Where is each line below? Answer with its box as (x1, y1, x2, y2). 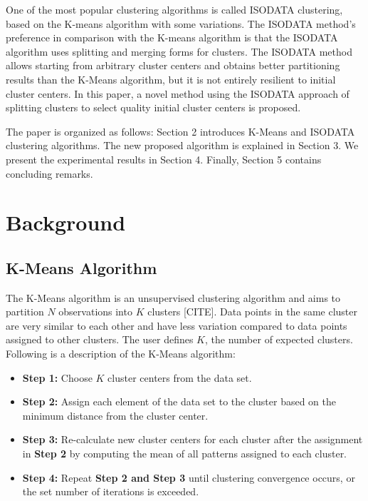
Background (6, 208, 126, 237)
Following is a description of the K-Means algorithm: (6, 346, 236, 361)
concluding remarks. (6, 166, 93, 181)
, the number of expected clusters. (205, 332, 353, 347)
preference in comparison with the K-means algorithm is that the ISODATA (6, 30, 338, 45)
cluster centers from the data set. (107, 370, 252, 385)
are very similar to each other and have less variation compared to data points (6, 318, 347, 333)
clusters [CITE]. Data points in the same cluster (147, 304, 358, 319)
